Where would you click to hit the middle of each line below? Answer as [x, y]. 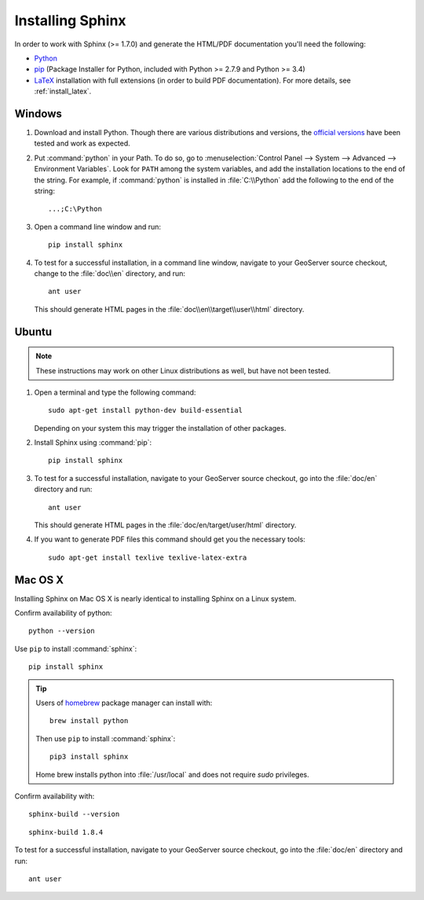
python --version [62, 631]
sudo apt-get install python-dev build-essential [146, 410]
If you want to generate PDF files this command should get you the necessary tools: [170, 539]
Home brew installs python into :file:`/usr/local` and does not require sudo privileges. [172, 774]
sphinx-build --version [74, 814]
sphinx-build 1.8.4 [66, 832]
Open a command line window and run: [97, 226]
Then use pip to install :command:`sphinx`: [106, 738]
